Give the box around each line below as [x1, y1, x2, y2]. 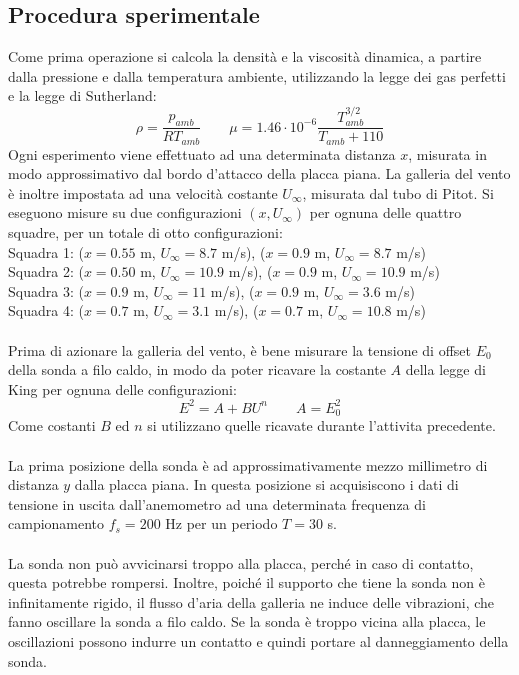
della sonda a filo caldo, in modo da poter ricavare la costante [8, 359, 386, 380]
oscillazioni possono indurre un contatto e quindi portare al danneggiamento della [8, 630, 509, 651]
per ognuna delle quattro [309, 202, 462, 223]
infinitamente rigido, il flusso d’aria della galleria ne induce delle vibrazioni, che [8, 591, 495, 612]
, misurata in [408, 143, 487, 164]
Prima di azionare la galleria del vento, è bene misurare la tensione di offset [8, 339, 471, 360]
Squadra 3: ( [8, 280, 84, 301]
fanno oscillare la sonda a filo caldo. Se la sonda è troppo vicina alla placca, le [8, 611, 486, 632]
